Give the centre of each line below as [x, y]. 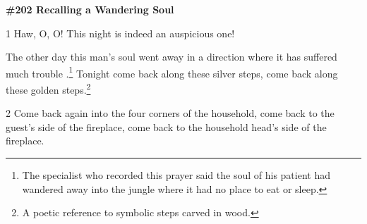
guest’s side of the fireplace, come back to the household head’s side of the [166, 126]
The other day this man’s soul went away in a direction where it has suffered [172, 57]
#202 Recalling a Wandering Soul [90, 9]
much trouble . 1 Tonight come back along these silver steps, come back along [172, 72]
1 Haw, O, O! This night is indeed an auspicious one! [120, 33]
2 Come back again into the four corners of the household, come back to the [170, 113]
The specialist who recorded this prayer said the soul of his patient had [176, 175]
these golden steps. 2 [48, 88]
